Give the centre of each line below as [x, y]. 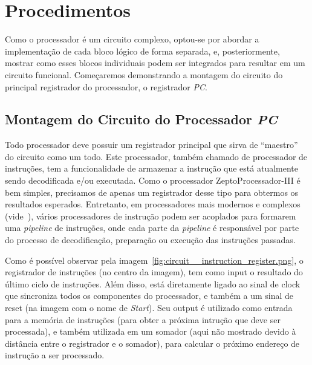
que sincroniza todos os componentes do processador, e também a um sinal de [149, 296]
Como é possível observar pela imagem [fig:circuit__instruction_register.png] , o [154, 260]
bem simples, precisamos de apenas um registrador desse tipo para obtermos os [152, 192]
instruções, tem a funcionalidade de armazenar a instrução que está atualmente [152, 168]
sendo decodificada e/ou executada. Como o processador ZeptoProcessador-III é [153, 180]
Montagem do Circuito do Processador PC [141, 119]
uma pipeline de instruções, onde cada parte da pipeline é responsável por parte [152, 228]
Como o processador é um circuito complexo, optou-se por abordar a [132, 39]
